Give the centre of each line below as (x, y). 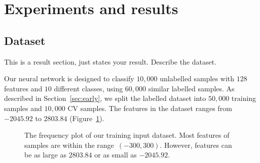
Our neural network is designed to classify (69, 78)
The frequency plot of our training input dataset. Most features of (127, 135)
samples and (23, 108)
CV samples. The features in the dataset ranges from (150, 108)
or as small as (116, 155)
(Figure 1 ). (87, 118)
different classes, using (88, 88)
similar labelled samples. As (191, 88)
